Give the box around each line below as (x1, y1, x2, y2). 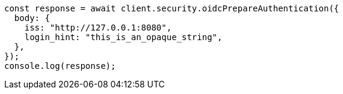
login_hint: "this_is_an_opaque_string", (24, 32, 223, 42)
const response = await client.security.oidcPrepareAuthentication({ (4, 4, 339, 13)
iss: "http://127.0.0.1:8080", (24, 23, 172, 32)
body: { (14, 13, 50, 23)
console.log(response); (4, 61, 116, 71)
